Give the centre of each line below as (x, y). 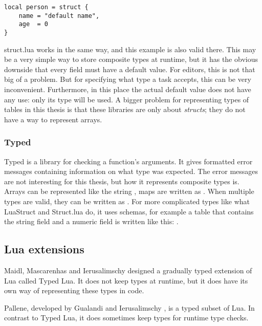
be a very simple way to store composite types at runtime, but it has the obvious (131, 59)
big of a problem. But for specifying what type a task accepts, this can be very (128, 79)
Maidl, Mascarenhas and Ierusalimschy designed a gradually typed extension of (128, 270)
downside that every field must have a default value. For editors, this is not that (130, 69)
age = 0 (33, 24)
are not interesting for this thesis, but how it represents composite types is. (122, 181)
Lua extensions (44, 249)
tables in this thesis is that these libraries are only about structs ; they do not (125, 109)
